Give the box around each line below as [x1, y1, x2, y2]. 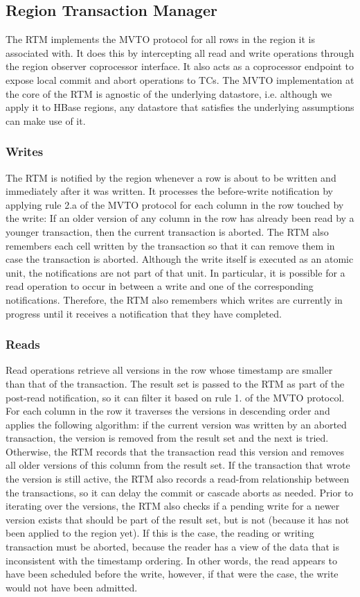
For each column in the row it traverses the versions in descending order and [6, 404, 330, 418]
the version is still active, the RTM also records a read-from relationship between [6, 471, 350, 486]
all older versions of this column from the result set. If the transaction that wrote [6, 458, 350, 472]
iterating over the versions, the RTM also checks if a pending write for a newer [6, 499, 340, 513]
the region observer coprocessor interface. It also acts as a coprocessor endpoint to [6, 59, 354, 73]
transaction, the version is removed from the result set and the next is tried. [6, 431, 329, 445]
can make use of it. [6, 113, 86, 128]
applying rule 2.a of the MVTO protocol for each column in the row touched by [6, 197, 344, 211]
